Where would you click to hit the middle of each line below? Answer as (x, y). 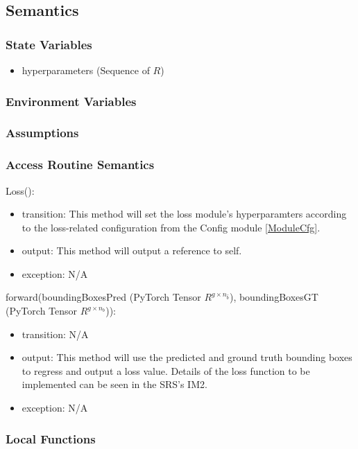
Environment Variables (71, 101)
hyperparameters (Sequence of (86, 70)
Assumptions (42, 133)
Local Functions (51, 438)
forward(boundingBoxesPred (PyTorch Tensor (103, 297)
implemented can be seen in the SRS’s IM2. (114, 384)
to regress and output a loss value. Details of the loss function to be (166, 370)
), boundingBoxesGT (274, 297)
